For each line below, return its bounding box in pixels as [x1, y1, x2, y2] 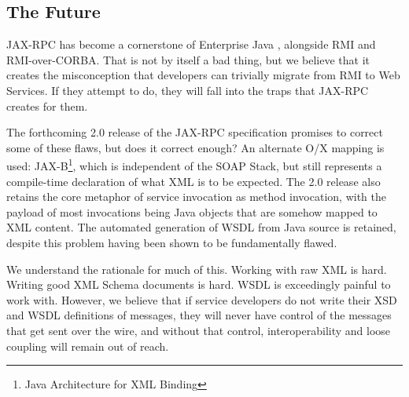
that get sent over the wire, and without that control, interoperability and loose [6, 322, 391, 338]
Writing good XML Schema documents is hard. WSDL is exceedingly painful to [6, 276, 391, 293]
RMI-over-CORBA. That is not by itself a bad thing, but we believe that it [6, 51, 370, 67]
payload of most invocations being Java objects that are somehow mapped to [6, 203, 378, 220]
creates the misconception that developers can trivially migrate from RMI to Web [6, 67, 400, 83]
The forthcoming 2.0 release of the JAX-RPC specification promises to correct [6, 124, 383, 140]
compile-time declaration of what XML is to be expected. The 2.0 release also [6, 173, 381, 189]
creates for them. [6, 97, 88, 114]
